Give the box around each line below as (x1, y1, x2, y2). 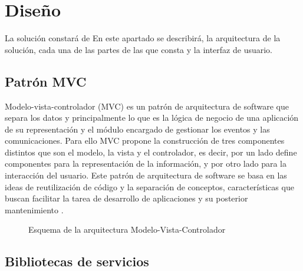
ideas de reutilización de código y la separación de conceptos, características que (5, 180, 294, 193)
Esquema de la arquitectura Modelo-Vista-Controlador (28, 223, 226, 236)
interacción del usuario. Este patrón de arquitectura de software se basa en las (5, 169, 287, 181)
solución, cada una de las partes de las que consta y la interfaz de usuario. (5, 43, 273, 55)
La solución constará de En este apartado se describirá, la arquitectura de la (5, 32, 281, 44)
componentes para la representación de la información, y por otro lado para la (5, 157, 287, 170)
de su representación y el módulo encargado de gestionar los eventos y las (5, 123, 270, 135)
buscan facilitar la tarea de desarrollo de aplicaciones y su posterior (5, 192, 248, 204)
